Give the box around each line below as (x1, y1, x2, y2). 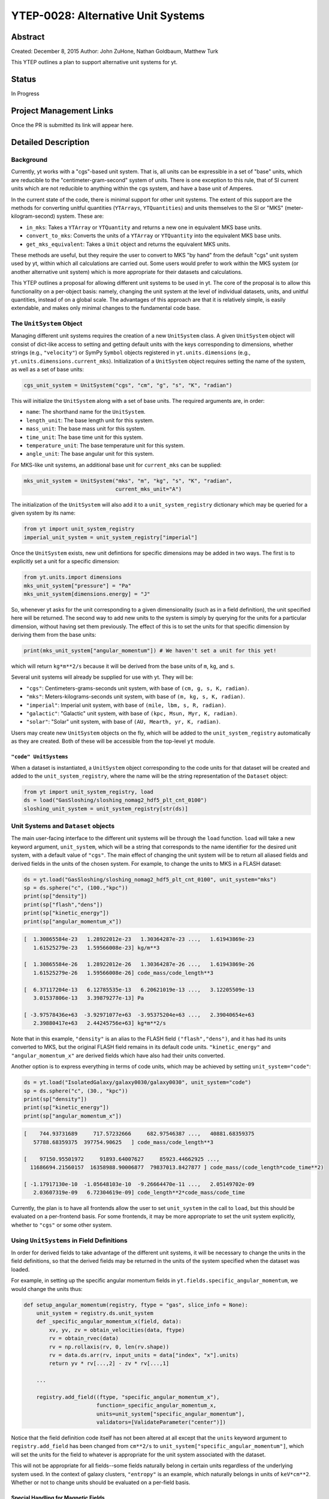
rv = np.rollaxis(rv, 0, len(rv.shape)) (49, 1343, 170, 1350)
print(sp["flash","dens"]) (23, 901, 103, 908)
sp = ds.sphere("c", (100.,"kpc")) (23, 884, 128, 892)
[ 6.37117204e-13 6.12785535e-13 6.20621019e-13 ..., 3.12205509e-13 (23, 986, 255, 993)
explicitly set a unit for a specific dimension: (11, 558, 120, 565)
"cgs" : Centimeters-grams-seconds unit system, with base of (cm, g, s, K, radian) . (26, 684, 250, 692)
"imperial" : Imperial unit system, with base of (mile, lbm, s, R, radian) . (26, 702, 226, 709)
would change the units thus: (11, 1285, 83, 1292)
